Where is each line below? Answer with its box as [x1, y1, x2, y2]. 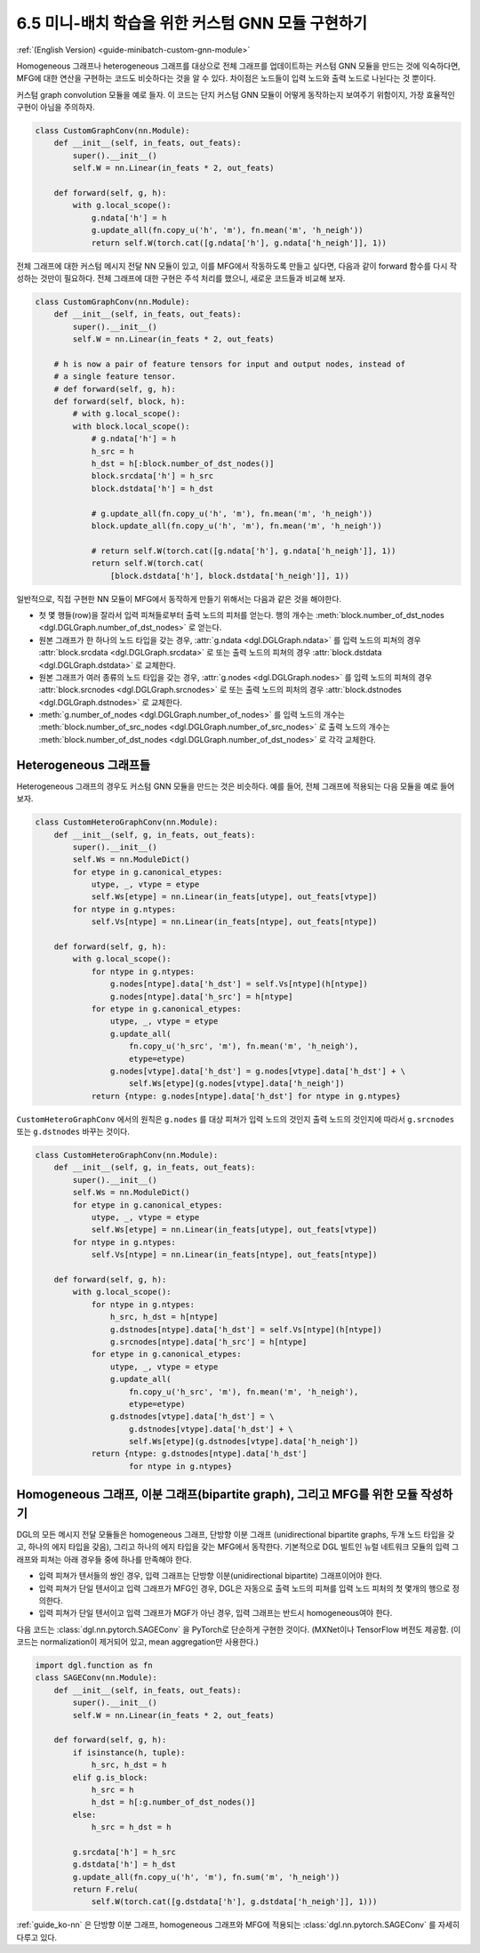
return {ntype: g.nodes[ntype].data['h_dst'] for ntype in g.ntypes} [91, 1090, 402, 1101]
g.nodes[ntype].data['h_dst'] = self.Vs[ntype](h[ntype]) [109, 979, 369, 989]
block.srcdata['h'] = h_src [91, 471, 213, 481]
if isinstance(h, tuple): [72, 1748, 186, 1757]
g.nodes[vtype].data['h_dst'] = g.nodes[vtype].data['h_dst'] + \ [109, 1065, 406, 1076]
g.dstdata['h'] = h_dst [72, 1860, 177, 1869]
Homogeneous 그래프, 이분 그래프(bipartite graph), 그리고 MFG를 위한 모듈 [16, 1487, 418, 1502]
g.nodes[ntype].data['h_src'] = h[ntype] [109, 992, 293, 1001]
